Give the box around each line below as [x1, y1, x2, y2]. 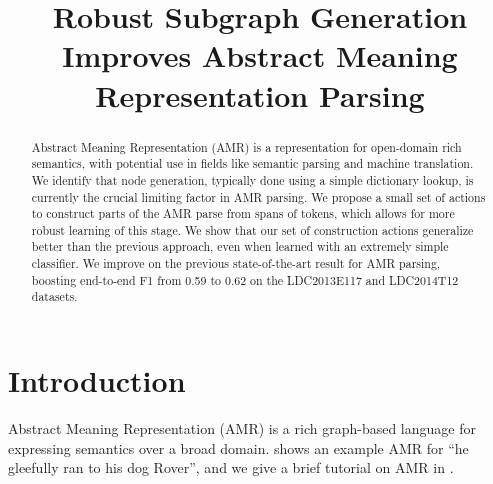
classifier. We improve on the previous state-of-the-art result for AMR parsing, [31, 255, 441, 272]
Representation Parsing [95, 74, 425, 115]
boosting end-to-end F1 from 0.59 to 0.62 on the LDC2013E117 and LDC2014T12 [31, 271, 459, 288]
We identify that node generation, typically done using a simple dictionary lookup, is [31, 171, 474, 188]
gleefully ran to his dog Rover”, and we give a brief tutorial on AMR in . [8, 457, 454, 478]
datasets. [31, 288, 78, 305]
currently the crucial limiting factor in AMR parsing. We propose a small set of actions [31, 188, 486, 205]
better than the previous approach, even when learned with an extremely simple [31, 238, 449, 255]
